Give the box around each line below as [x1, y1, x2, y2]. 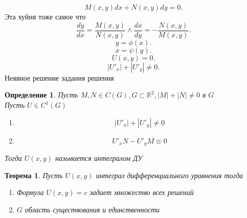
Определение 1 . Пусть [5, 89, 78, 100]
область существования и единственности [25, 204, 160, 214]
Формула [16, 187, 44, 198]
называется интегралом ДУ [55, 153, 143, 163]
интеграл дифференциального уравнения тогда [96, 169, 243, 180]
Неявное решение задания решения [5, 72, 114, 83]
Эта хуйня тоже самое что [5, 11, 86, 22]
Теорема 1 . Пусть [5, 169, 63, 180]
